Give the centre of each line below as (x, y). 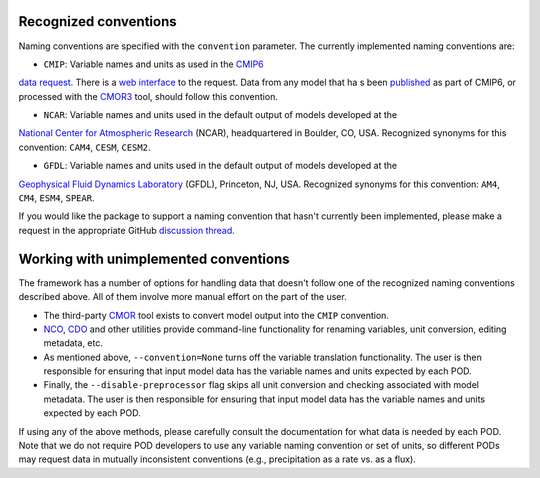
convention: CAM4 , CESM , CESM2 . (84, 147)
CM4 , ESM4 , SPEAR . (56, 198)
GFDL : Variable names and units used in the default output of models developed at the (220, 166)
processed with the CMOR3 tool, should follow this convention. (148, 96)
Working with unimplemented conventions (154, 258)
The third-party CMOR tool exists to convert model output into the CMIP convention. (216, 315)
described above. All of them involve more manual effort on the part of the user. (182, 297)
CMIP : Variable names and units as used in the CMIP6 (153, 64)
